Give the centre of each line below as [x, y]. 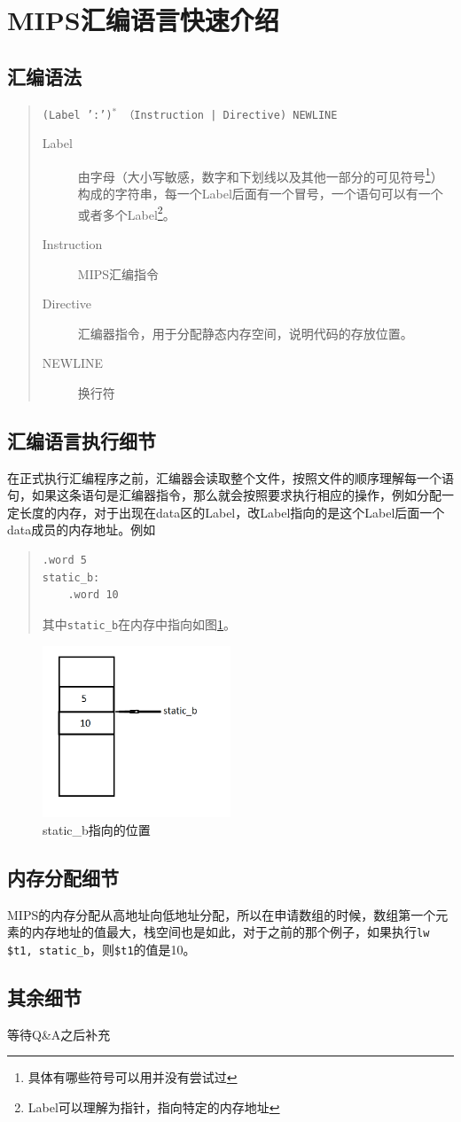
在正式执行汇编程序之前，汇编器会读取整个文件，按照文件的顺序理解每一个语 [230, 477]
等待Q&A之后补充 [59, 1034]
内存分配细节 [63, 877]
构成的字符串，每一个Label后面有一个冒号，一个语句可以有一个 [260, 194]
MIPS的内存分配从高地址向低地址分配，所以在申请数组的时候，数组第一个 [222, 914]
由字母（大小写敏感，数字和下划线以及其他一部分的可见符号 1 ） [260, 175]
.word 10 [93, 595]
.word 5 [64, 561]
